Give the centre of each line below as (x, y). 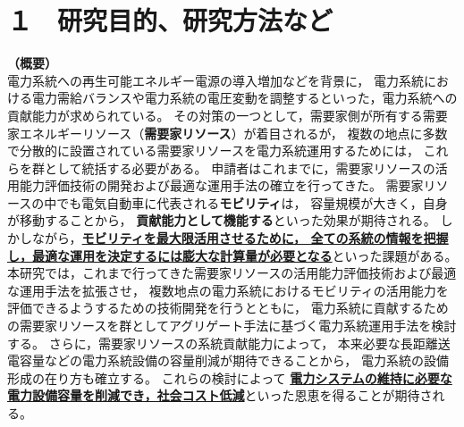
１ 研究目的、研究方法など (170, 20)
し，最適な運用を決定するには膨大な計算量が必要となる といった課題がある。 (232, 255)
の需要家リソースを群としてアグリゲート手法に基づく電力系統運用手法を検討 (232, 326)
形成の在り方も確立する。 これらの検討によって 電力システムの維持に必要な (230, 377)
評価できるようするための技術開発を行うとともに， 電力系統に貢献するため (228, 308)
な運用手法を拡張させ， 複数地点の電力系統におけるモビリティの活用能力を (228, 290)
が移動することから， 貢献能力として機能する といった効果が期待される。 (222, 220)
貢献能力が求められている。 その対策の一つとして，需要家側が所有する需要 (228, 115)
